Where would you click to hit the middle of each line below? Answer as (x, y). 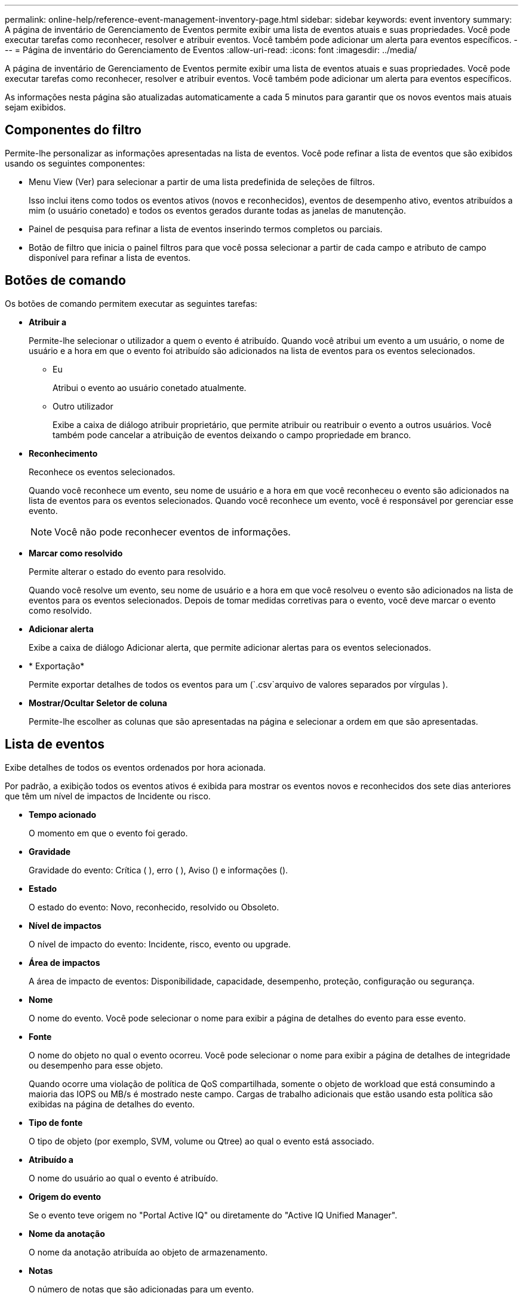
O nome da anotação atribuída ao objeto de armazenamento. (148, 1252)
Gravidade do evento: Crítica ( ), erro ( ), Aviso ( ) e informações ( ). (159, 870)
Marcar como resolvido (76, 553)
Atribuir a (48, 322)
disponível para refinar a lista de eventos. (110, 257)
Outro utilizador (83, 406)
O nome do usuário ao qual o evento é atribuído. (124, 1178)
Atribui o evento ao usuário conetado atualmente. (150, 387)
